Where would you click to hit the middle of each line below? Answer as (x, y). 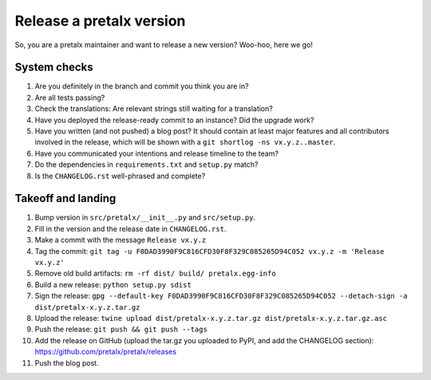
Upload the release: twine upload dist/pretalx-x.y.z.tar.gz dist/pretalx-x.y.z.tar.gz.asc (211, 318)
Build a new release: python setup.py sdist (113, 284)
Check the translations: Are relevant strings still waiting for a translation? (154, 109)
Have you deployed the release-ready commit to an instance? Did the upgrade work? (174, 120)
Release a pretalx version (100, 21)
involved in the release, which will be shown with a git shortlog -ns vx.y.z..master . (185, 142)
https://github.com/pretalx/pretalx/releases (106, 352)
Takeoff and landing (65, 198)
